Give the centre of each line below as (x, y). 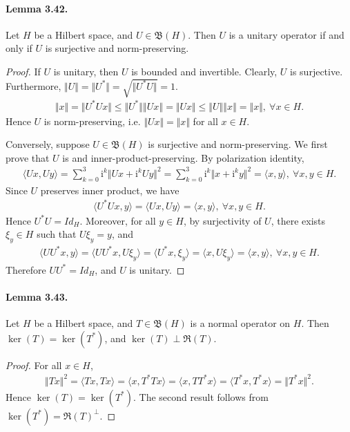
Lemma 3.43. (37, 296)
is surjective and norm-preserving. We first (238, 144)
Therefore (26, 269)
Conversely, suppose (48, 144)
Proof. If (23, 71)
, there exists (298, 220)
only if (19, 48)
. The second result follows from (201, 396)
